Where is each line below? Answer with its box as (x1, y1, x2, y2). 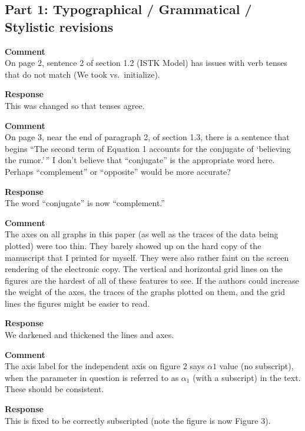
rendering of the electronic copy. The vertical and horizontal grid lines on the (5, 263, 283, 275)
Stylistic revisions (5, 17, 114, 35)
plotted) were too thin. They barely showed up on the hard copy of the (5, 239, 261, 251)
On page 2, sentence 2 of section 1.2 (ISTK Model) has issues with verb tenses (5, 57, 288, 69)
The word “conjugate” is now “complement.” (5, 197, 165, 209)
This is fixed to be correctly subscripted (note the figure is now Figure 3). (5, 414, 271, 426)
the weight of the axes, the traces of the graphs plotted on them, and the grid (5, 286, 285, 298)
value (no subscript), (219, 360, 294, 372)
